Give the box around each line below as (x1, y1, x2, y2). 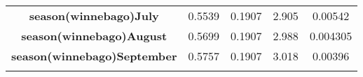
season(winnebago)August (21, 28, 167, 44)
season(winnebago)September (11, 48, 177, 64)
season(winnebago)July (29, 8, 159, 24)
